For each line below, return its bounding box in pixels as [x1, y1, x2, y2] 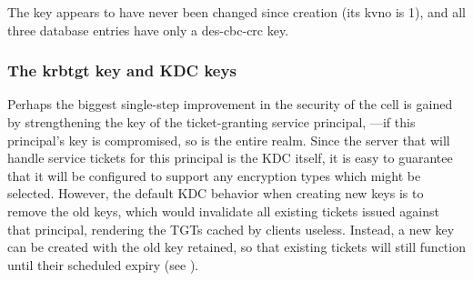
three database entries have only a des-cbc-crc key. [7, 20, 289, 39]
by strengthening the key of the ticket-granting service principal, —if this [7, 113, 416, 131]
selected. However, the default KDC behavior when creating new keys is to [7, 184, 424, 203]
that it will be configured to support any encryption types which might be [7, 166, 421, 185]
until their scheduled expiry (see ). [7, 255, 199, 274]
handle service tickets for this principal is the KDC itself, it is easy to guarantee [7, 148, 453, 167]
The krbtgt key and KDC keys [7, 59, 236, 82]
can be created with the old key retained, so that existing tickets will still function [7, 237, 466, 256]
